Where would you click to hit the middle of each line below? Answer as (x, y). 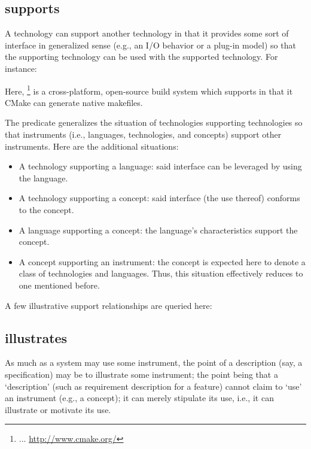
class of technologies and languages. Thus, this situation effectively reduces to (161, 273)
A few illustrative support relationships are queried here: (109, 305)
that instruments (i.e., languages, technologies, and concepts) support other (143, 134)
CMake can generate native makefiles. (74, 102)
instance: (21, 68)
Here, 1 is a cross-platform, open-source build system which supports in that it (149, 90)
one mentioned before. (59, 285)
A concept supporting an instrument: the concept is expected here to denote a (162, 261)
